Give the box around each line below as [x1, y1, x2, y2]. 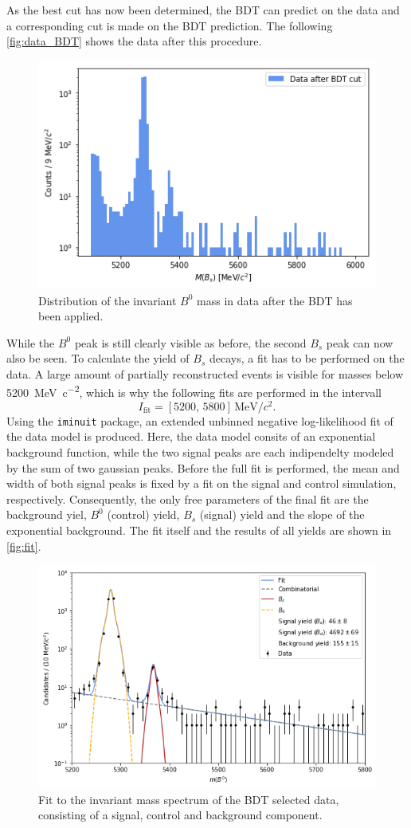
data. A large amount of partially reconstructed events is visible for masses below [6, 365, 404, 382]
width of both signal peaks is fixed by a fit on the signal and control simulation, [6, 475, 397, 492]
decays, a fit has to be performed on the [209, 350, 405, 367]
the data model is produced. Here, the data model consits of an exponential [6, 428, 376, 445]
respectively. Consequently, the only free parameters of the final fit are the [6, 490, 369, 507]
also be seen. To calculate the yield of [6, 350, 190, 367]
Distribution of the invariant [38, 292, 177, 308]
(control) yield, [107, 506, 180, 523]
